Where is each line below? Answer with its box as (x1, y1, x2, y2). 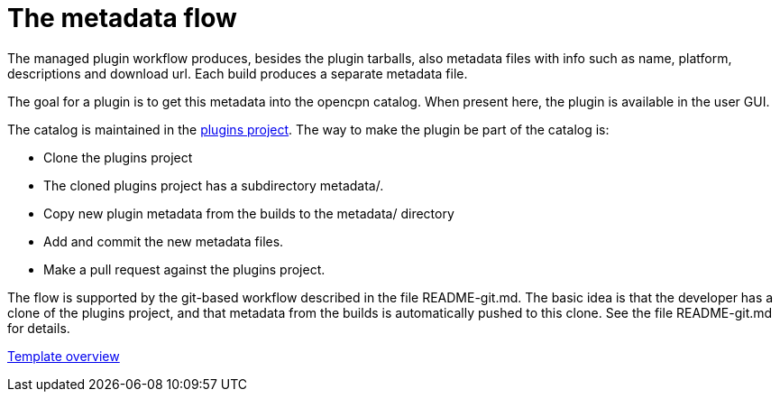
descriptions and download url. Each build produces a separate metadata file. (7, 65, 468, 81)
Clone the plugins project (43, 149, 193, 165)
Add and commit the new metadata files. (43, 233, 284, 249)
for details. (7, 320, 70, 336)
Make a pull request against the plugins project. (43, 261, 326, 277)
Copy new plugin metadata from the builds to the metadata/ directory (43, 205, 454, 221)
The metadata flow (7, 3, 237, 33)
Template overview (7, 348, 120, 364)
